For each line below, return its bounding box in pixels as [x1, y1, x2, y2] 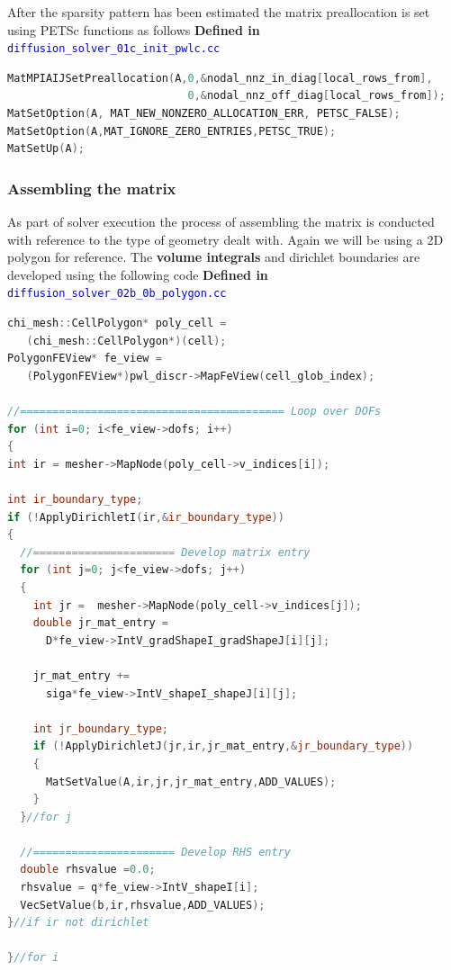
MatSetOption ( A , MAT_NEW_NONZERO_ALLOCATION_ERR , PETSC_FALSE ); [7, 107, 401, 121]
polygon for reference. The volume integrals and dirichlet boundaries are [7, 247, 420, 266]
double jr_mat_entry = [32, 616, 168, 630]
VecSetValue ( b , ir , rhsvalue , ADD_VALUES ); [20, 898, 266, 912]
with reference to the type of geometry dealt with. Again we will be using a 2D [7, 229, 444, 248]
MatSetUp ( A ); [7, 142, 85, 156]
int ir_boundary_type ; [7, 493, 143, 506]
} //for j [20, 810, 72, 823]
